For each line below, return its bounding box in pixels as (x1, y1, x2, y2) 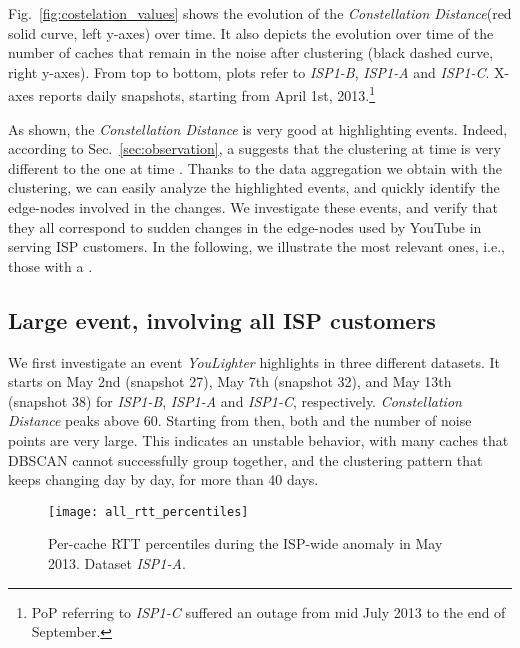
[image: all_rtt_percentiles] (48, 504, 249, 519)
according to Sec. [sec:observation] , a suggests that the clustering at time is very (8, 138, 501, 159)
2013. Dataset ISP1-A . (48, 552, 186, 573)
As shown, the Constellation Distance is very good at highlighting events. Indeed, (8, 118, 508, 139)
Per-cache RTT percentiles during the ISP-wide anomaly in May (48, 533, 443, 554)
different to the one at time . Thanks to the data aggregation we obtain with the (8, 157, 503, 178)
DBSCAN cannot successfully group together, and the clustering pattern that (8, 449, 483, 470)
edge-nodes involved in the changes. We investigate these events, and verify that (8, 197, 498, 217)
